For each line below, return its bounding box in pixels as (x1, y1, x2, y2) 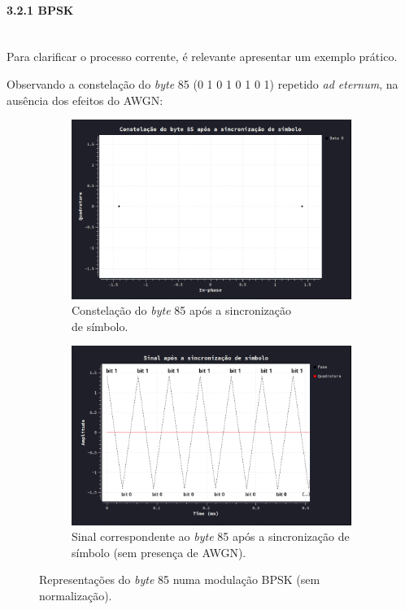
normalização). (39, 587, 112, 604)
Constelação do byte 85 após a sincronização (72, 302, 291, 319)
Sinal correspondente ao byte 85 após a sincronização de (72, 528, 350, 545)
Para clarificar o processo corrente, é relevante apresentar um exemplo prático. (7, 48, 398, 65)
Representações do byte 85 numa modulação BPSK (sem (39, 571, 320, 588)
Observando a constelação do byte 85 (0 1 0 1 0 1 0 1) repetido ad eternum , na (7, 75, 398, 92)
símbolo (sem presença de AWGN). (72, 543, 246, 560)
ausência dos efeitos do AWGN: (7, 91, 163, 108)
